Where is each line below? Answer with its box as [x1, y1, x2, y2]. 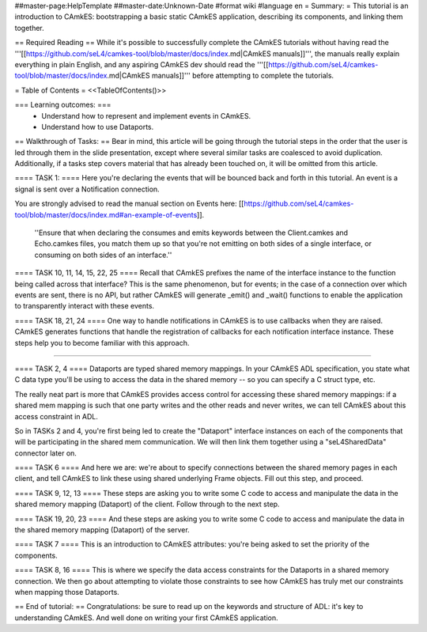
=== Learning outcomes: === [14, 100, 111, 110]
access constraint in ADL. [14, 411, 98, 421]
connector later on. [14, 448, 77, 458]
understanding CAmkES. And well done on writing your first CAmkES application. [14, 613, 278, 623]
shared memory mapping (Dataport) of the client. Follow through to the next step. [14, 499, 280, 509]
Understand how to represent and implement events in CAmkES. [41, 111, 251, 120]
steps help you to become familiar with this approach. [14, 338, 190, 347]
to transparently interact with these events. [14, 301, 154, 311]
